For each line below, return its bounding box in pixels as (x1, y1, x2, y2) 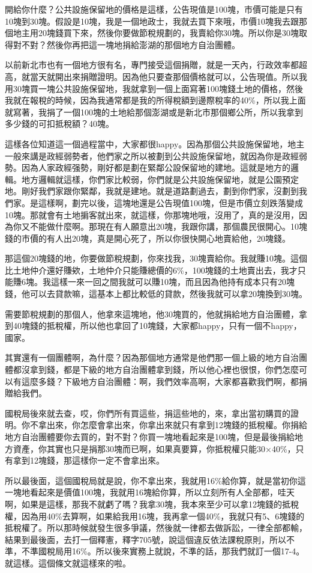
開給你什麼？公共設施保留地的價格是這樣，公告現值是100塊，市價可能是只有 (5, 3, 303, 15)
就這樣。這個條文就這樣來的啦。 (5, 556, 131, 569)
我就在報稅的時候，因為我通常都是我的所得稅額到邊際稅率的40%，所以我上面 (5, 94, 306, 106)
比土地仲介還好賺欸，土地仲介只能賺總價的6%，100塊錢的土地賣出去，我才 (5, 263, 298, 276)
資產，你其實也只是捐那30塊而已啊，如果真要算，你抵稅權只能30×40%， (13, 442, 296, 455)
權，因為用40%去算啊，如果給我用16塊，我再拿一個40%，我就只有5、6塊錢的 (5, 509, 305, 522)
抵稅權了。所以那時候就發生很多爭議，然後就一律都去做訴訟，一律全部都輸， (5, 521, 307, 534)
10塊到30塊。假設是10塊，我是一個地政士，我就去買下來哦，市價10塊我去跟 (5, 14, 299, 27)
